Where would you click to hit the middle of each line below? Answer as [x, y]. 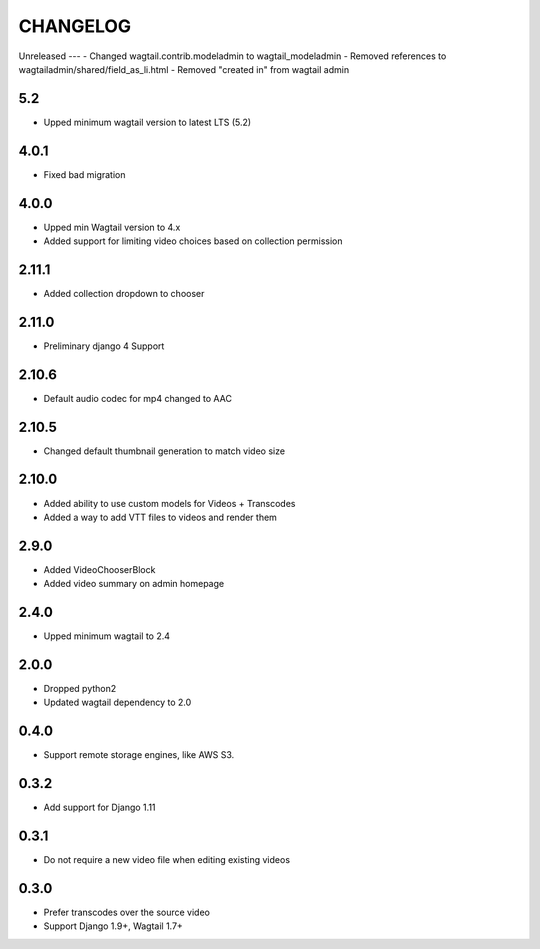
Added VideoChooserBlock [99, 569]
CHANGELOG [75, 26]
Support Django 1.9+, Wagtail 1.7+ [113, 926]
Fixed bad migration [84, 174]
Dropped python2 [80, 689]
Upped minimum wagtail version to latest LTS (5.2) [147, 122]
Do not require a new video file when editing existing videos [166, 860]
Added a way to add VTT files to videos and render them [160, 517]
